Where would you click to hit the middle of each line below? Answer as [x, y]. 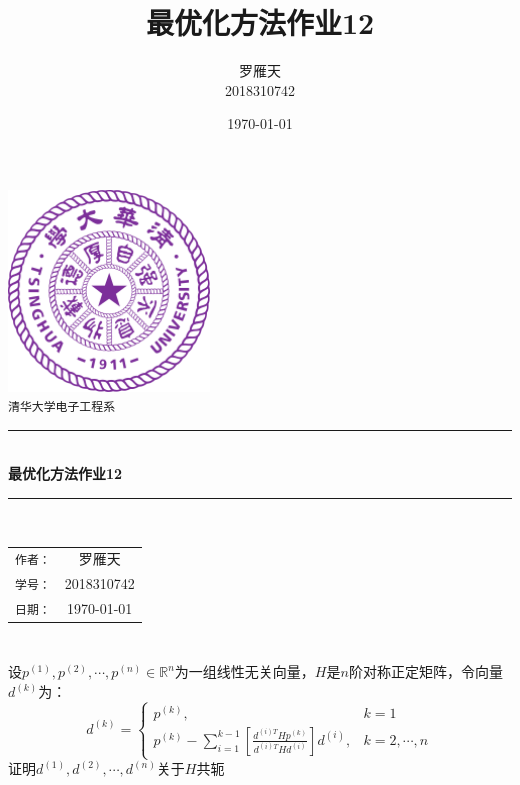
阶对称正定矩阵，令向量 [425, 671]
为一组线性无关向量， [244, 671]
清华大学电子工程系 [62, 407]
